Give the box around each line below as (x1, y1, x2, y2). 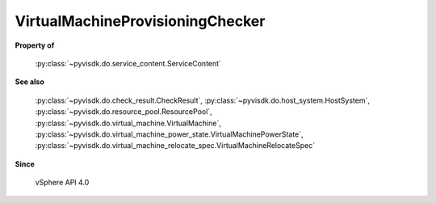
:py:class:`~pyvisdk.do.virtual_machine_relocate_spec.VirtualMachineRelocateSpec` (35, 141, 315, 150)
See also (15, 77, 44, 87)
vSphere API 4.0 (35, 178, 90, 188)
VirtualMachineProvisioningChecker (15, 12, 266, 30)
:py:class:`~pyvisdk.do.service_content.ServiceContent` (35, 58, 222, 68)
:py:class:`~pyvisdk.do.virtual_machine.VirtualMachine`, (35, 118, 221, 128)
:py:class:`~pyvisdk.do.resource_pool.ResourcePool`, (35, 107, 213, 116)
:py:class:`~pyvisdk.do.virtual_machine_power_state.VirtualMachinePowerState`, (35, 129, 304, 139)
